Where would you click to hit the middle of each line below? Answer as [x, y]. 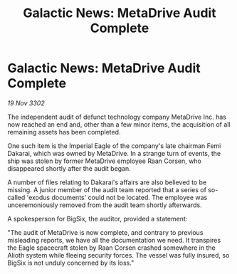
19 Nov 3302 [26, 103]
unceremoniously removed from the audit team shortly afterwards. [105, 205]
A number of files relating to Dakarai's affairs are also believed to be [107, 182]
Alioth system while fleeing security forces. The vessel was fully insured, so [118, 255]
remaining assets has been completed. [64, 132]
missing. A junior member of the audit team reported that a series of [107, 189]
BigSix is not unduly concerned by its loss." [71, 263]
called [16, 197]
